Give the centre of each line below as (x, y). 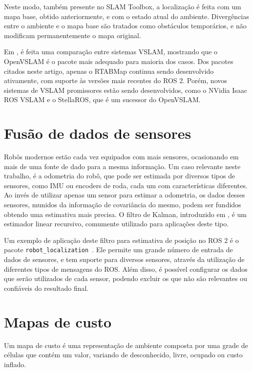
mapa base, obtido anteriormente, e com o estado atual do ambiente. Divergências (126, 16)
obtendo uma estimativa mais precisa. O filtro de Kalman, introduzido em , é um (125, 214)
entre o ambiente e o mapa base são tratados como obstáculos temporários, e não (125, 26)
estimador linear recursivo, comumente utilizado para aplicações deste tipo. (116, 224)
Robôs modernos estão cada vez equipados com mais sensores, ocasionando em (121, 157)
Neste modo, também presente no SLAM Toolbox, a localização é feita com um (123, 6)
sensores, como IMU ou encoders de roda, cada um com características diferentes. (126, 185)
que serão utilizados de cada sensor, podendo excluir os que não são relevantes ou (126, 278)
